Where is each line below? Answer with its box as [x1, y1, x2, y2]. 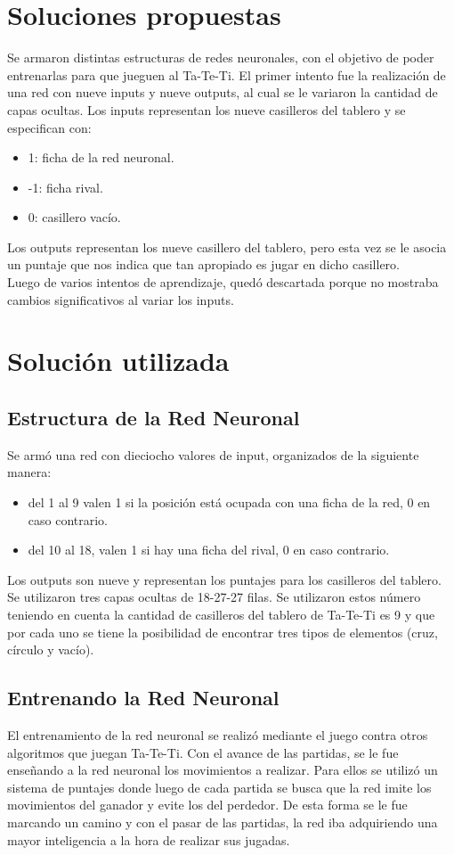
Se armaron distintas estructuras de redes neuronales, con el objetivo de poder [7, 48, 434, 67]
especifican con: [7, 118, 92, 136]
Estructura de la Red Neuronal [7, 404, 300, 432]
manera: [7, 463, 52, 481]
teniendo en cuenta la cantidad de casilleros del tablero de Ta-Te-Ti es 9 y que [7, 604, 435, 623]
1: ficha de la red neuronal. [28, 148, 174, 167]
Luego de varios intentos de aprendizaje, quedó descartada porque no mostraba [7, 273, 439, 292]
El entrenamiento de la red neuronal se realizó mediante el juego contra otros [7, 725, 428, 744]
